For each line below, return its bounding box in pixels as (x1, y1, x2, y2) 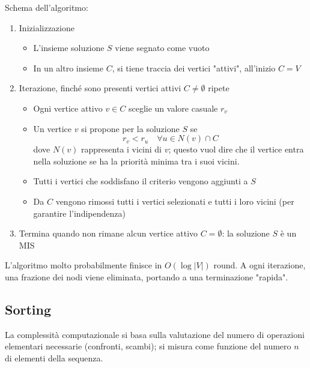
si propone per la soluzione (81, 122, 180, 134)
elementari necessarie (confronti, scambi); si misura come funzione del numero (5, 340, 291, 352)
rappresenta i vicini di (81, 143, 162, 155)
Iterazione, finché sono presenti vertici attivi (19, 82, 181, 94)
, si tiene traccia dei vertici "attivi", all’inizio (112, 61, 276, 74)
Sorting (5, 300, 52, 318)
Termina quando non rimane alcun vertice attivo (19, 227, 198, 240)
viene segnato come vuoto (115, 41, 210, 54)
